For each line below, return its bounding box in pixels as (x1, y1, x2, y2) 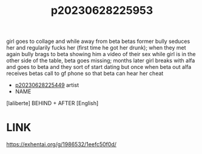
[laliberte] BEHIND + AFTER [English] (6, 100, 99, 107)
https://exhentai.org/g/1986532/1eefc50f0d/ (6, 141, 117, 148)
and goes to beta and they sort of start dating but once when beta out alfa (6, 63, 192, 71)
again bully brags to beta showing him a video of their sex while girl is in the (6, 51, 196, 58)
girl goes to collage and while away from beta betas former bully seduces (6, 37, 190, 45)
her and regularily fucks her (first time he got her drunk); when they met (6, 44, 186, 51)
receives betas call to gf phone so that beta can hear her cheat (6, 70, 164, 77)
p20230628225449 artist (15, 82, 79, 89)
